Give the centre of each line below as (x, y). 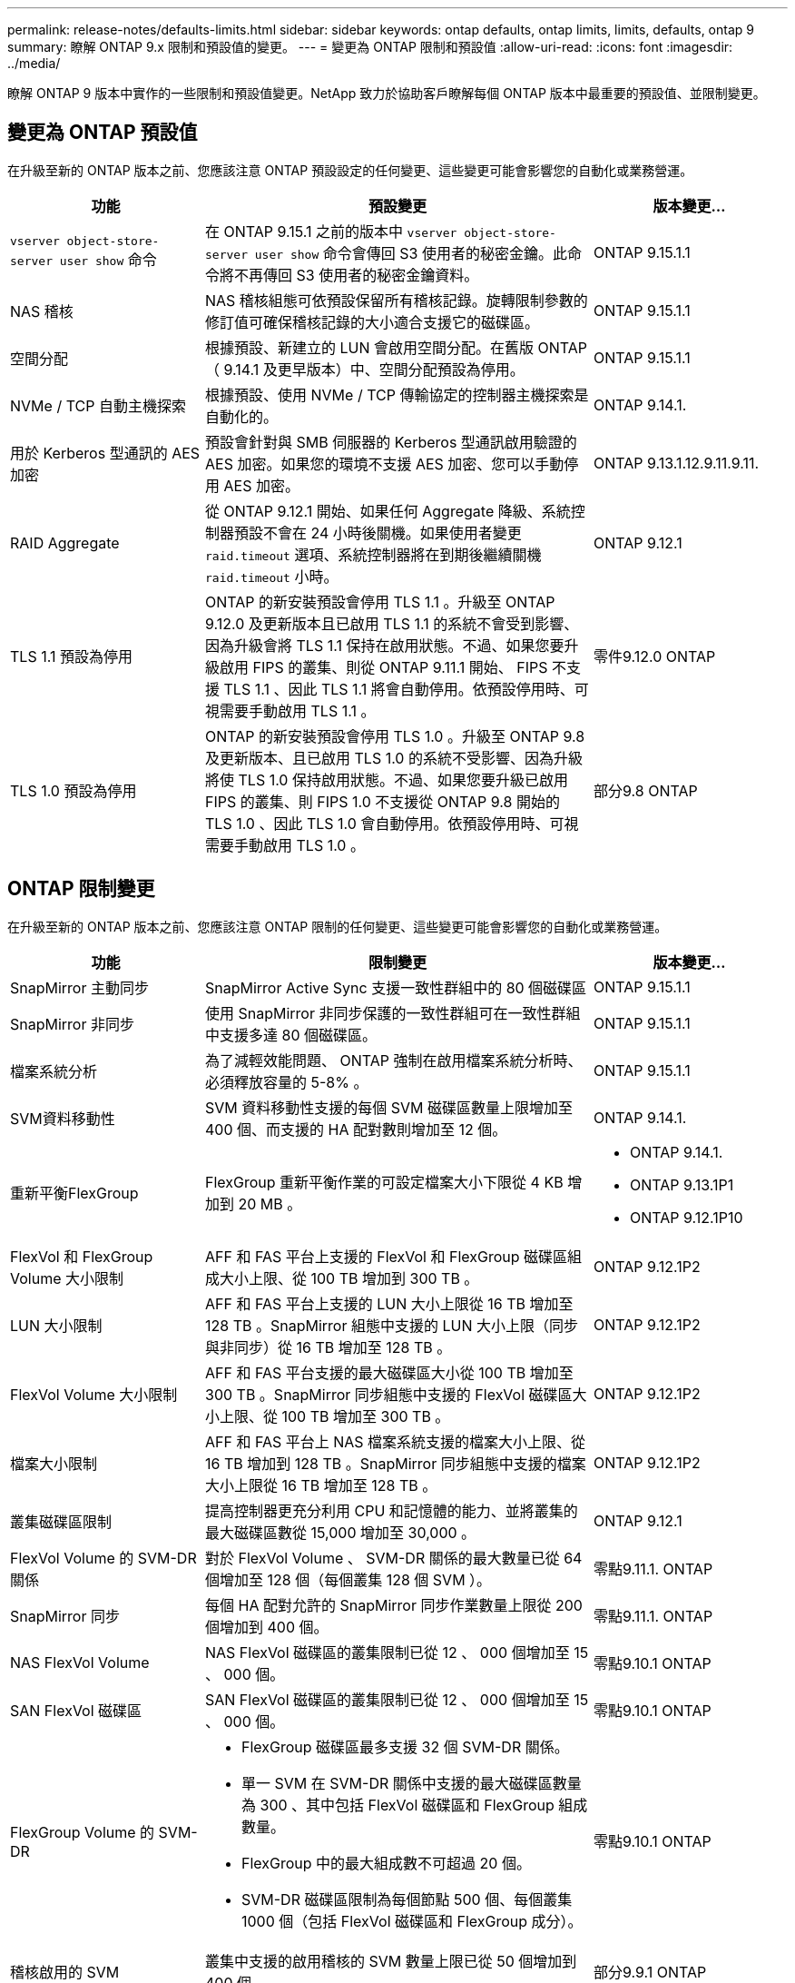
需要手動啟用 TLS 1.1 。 (298, 710)
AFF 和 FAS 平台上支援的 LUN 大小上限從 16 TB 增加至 (389, 1303)
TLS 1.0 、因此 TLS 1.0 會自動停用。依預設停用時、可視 (392, 823)
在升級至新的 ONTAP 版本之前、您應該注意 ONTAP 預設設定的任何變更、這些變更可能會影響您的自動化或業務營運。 (350, 170)
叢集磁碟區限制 (61, 1521)
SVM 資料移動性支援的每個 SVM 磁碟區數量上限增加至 (389, 1107)
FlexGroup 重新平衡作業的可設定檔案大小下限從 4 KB (384, 1182)
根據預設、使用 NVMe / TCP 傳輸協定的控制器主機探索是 (397, 395)
